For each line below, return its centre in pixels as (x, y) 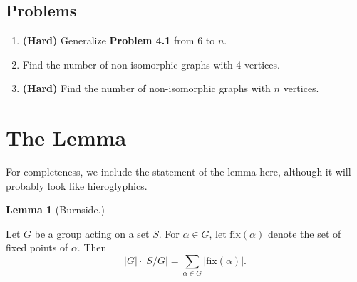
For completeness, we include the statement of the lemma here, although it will (178, 172)
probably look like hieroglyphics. (77, 185)
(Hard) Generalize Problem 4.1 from (108, 40)
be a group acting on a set (92, 233)
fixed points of (37, 247)
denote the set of (304, 233)
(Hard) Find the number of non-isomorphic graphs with (146, 88)
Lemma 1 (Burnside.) (55, 210)
